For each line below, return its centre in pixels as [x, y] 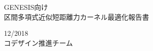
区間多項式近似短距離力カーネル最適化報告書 [76, 16]
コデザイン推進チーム [38, 42]
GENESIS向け [26, 7]
